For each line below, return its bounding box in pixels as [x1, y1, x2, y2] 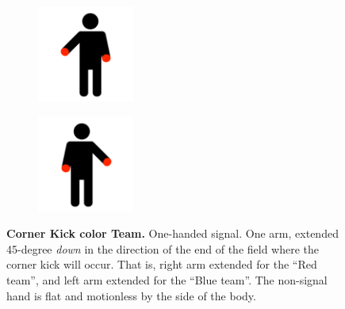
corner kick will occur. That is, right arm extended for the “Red [6, 256, 317, 273]
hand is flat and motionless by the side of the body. [6, 287, 256, 303]
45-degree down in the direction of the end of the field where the [6, 240, 320, 257]
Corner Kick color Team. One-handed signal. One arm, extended [6, 225, 339, 242]
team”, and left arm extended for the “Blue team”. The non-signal [6, 271, 328, 288]
